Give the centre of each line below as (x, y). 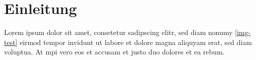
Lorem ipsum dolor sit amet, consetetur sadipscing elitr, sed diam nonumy (118, 32)
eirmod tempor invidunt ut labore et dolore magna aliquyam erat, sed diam (136, 42)
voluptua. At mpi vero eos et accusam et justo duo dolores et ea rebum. (114, 52)
